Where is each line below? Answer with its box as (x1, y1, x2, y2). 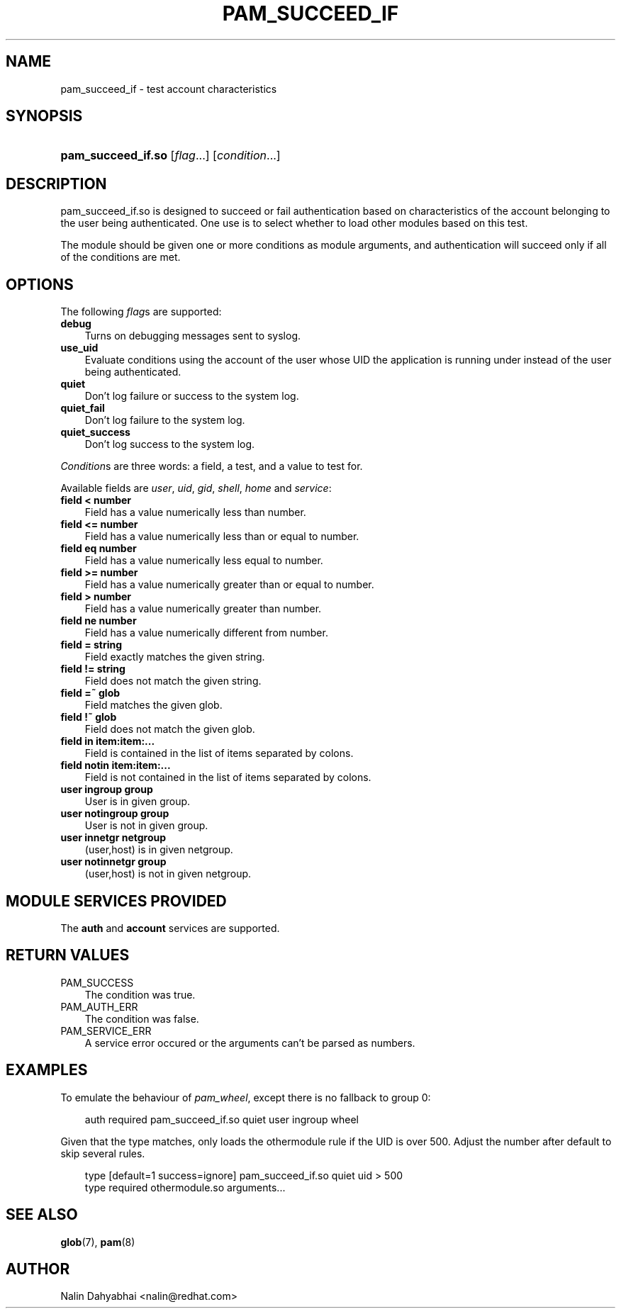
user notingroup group (60, 807, 169, 820)
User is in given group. (84, 795, 191, 808)
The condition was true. (84, 988, 196, 1001)
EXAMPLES (6, 1061, 88, 1079)
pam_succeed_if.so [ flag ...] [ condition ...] (60, 148, 281, 163)
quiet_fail (60, 402, 105, 415)
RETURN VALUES (6, 946, 130, 965)
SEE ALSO (6, 1206, 78, 1224)
